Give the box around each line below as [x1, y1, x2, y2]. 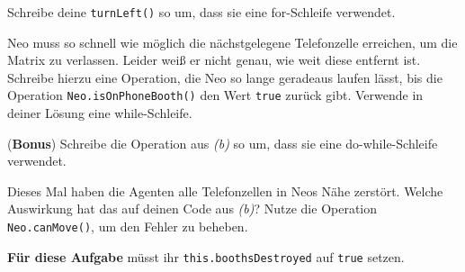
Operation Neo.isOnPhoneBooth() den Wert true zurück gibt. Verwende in [7, 86, 424, 104]
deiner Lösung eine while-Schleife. [7, 104, 192, 122]
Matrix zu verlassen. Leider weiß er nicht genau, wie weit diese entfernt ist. [7, 50, 421, 69]
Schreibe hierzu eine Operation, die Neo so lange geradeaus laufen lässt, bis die [7, 68, 443, 86]
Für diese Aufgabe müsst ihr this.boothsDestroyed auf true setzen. [7, 247, 405, 266]
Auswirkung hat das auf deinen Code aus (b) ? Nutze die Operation [7, 199, 378, 218]
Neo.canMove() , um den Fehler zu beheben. [7, 217, 248, 236]
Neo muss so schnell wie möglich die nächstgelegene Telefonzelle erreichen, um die [7, 32, 458, 51]
